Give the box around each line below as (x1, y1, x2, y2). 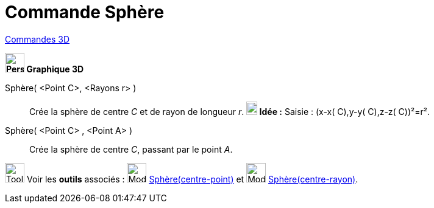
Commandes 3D (5, 33, 70, 44)
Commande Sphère (5, 2, 165, 23)
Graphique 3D (26, 63, 84, 74)
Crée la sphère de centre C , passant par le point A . (29, 144, 233, 154)
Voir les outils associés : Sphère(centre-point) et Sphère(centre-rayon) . (26, 173, 358, 184)
